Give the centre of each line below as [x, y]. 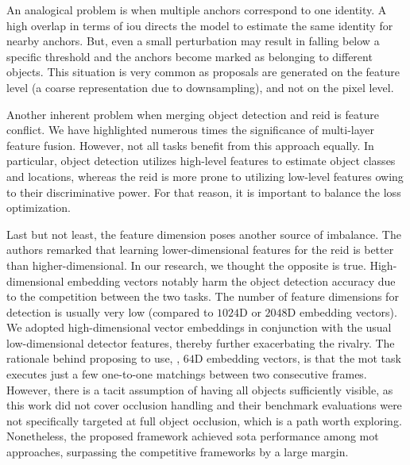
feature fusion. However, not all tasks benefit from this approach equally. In [190, 145]
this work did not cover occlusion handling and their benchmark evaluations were [204, 405]
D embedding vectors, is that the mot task [298, 358]
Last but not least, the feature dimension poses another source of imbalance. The [204, 234]
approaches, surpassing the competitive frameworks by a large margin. [178, 452]
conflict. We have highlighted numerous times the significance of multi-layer [191, 130]
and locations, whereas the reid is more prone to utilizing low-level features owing [205, 176]
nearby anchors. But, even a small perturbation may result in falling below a [193, 41]
